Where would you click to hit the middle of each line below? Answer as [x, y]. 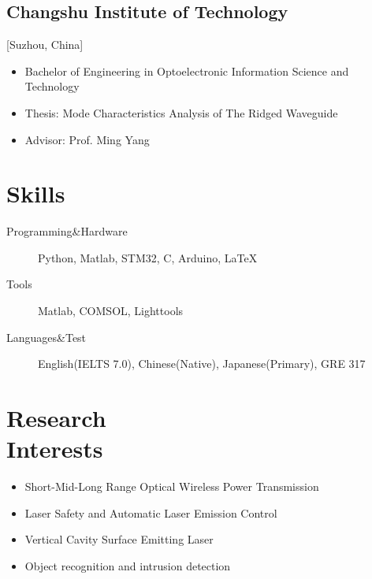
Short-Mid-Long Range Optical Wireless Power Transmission [172, 486]
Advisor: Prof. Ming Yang [87, 139]
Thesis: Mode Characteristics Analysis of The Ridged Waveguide [181, 112]
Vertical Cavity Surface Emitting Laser [119, 539]
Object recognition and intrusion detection [128, 565]
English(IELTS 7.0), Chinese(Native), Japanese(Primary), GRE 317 [202, 364]
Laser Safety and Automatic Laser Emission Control [151, 512]
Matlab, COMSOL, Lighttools [111, 311]
